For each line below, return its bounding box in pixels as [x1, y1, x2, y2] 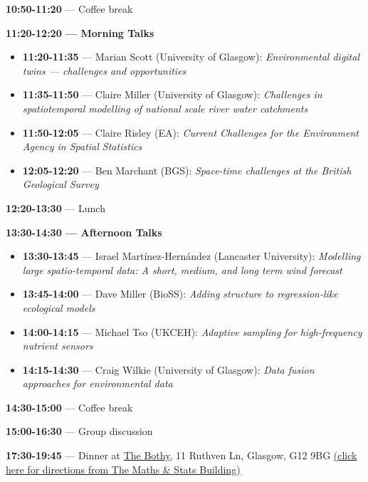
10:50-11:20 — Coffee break [6, 1, 133, 16]
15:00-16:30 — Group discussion [6, 424, 153, 439]
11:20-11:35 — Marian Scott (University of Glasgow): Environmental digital [22, 49, 360, 64]
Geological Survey [22, 177, 99, 192]
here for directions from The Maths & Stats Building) [6, 461, 241, 476]
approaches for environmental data [22, 376, 173, 391]
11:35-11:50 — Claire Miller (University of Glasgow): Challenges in [22, 87, 322, 102]
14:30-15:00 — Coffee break [6, 399, 133, 414]
